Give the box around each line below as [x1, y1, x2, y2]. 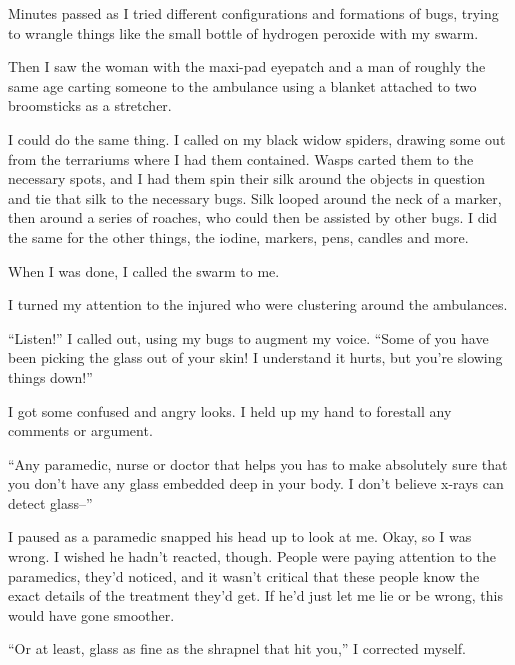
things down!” [8, 366, 93, 387]
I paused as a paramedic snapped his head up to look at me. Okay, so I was [8, 526, 472, 547]
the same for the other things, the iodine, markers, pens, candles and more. [8, 226, 469, 247]
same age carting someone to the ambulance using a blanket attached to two [8, 75, 477, 96]
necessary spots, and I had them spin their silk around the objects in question [8, 168, 486, 189]
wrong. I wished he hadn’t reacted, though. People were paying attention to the [8, 546, 497, 567]
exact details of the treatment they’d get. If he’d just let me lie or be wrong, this [8, 585, 503, 606]
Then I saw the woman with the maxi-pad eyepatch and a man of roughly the [8, 56, 486, 77]
